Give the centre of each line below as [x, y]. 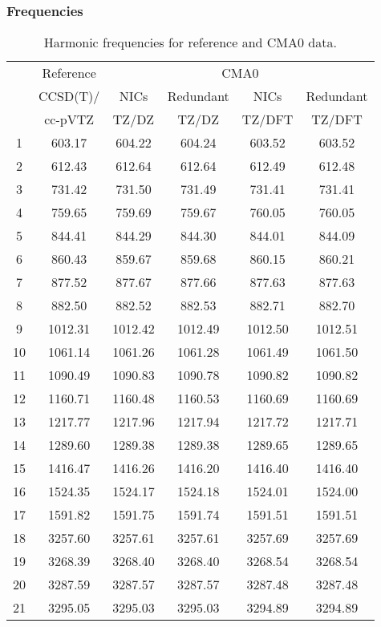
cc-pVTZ [69, 119]
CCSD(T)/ [69, 96]
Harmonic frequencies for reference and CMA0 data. [190, 42]
